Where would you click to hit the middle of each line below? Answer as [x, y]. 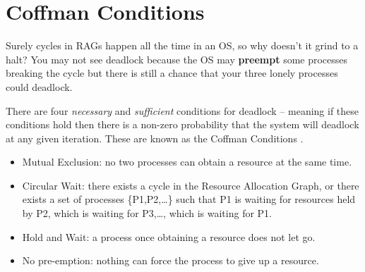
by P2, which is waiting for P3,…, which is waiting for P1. [147, 213]
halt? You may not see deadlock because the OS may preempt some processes [177, 59]
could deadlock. [39, 86]
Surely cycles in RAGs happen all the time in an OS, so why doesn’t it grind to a [182, 45]
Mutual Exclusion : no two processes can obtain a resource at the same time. [187, 162]
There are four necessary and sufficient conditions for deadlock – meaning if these [182, 110]
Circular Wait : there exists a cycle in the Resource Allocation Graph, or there [191, 185]
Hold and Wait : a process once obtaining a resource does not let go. [169, 236]
